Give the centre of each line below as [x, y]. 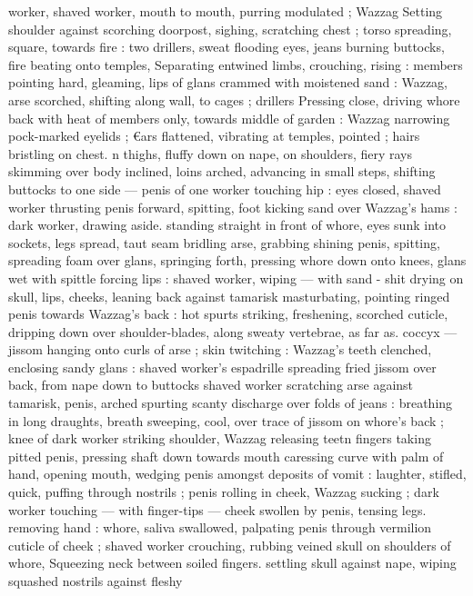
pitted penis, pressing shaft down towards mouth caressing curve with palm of [226, 456]
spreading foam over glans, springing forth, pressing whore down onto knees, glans [237, 260]
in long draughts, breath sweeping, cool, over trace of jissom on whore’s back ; [226, 420]
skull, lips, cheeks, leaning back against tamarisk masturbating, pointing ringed [229, 296]
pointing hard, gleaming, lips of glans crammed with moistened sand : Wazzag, [228, 82]
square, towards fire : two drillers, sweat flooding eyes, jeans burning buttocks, [226, 47]
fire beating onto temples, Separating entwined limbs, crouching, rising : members [236, 64]
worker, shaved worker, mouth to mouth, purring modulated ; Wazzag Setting [226, 11]
